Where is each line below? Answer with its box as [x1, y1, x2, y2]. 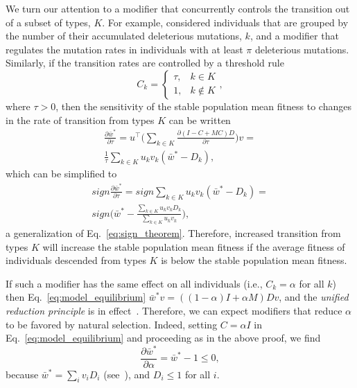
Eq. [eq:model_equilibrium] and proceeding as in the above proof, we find [6, 330, 321, 345]
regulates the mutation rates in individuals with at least [6, 42, 243, 56]
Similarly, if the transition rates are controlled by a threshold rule [6, 55, 284, 70]
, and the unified [279, 290, 349, 304]
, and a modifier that [250, 28, 339, 43]
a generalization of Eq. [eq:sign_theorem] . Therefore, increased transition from [6, 226, 341, 240]
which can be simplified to [6, 166, 117, 181]
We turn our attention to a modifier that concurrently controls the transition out [6, 1, 350, 15]
